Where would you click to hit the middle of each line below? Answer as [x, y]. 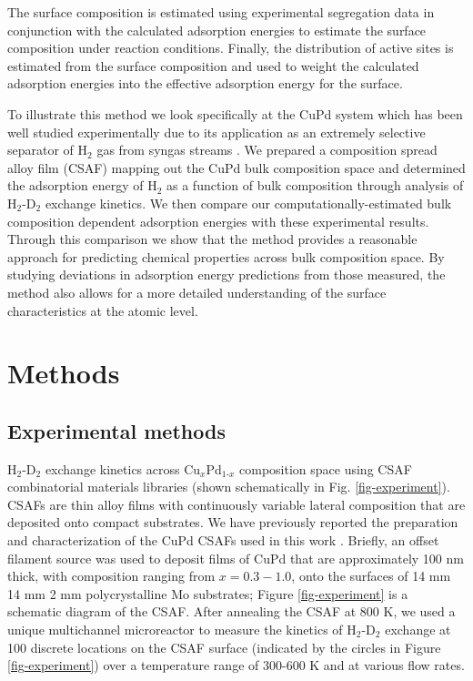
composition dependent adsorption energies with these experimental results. [218, 221]
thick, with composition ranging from [111, 576]
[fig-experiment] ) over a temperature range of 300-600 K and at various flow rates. [236, 665]
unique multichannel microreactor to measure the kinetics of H [182, 630]
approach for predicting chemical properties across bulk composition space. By [226, 256]
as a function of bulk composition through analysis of [315, 185]
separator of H [48, 150]
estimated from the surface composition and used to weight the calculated [213, 65]
